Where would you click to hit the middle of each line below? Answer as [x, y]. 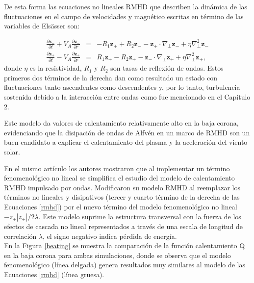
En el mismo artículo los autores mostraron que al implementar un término [117, 168]
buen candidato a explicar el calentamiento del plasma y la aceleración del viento [126, 142]
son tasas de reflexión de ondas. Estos [167, 68]
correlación [20, 236]
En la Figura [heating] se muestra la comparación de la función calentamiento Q [125, 245]
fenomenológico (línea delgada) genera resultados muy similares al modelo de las [125, 265]
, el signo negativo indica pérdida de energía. [110, 236]
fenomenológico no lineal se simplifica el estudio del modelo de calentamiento [119, 178]
